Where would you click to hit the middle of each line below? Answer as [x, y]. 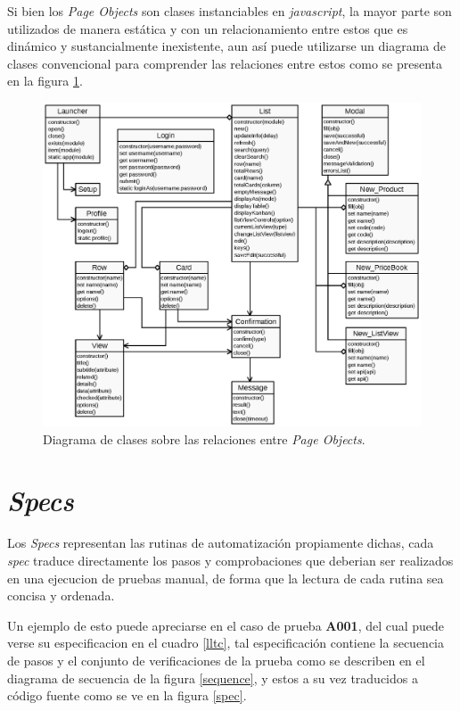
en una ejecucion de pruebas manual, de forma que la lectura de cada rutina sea [226, 578]
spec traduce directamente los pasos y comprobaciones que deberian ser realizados [230, 560]
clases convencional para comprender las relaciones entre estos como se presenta [225, 63]
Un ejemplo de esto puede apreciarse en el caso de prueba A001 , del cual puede [226, 625]
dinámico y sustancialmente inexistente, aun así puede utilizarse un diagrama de [227, 46]
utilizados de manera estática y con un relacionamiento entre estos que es [208, 28]
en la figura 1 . [45, 81]
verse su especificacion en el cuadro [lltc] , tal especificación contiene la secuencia [226, 643]
